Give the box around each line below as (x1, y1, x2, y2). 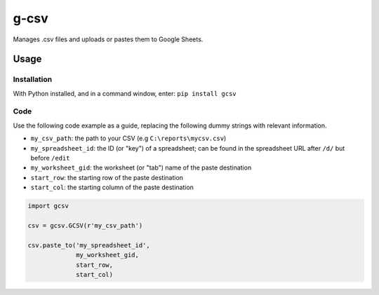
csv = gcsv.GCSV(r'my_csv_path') (27, 221, 143, 229)
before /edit (30, 154, 70, 163)
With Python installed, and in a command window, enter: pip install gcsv (13, 89, 237, 97)
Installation (13, 74, 53, 84)
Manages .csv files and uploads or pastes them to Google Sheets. (13, 35, 204, 43)
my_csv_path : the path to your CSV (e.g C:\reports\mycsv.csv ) (30, 134, 227, 143)
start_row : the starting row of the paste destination (30, 173, 184, 181)
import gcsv (27, 202, 69, 210)
